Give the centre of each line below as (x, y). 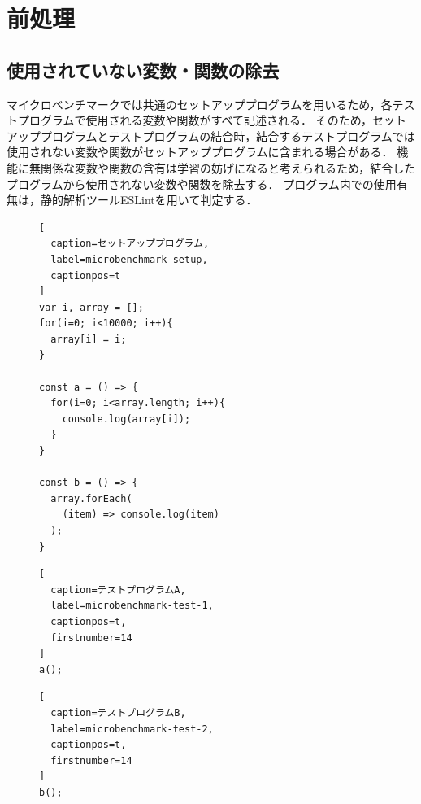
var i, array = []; (91, 307)
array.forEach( (91, 498)
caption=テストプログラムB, (118, 712)
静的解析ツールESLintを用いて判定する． (149, 200)
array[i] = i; (89, 339)
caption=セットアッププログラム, (130, 244)
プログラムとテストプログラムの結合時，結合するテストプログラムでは (228, 135)
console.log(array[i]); (126, 419)
